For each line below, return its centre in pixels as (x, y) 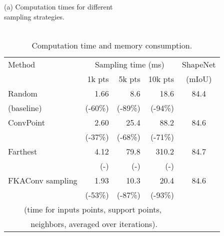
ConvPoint (27, 122)
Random (23, 93)
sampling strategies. (34, 16)
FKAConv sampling (43, 180)
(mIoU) (199, 78)
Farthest (23, 151)
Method (22, 64)
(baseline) (25, 107)
